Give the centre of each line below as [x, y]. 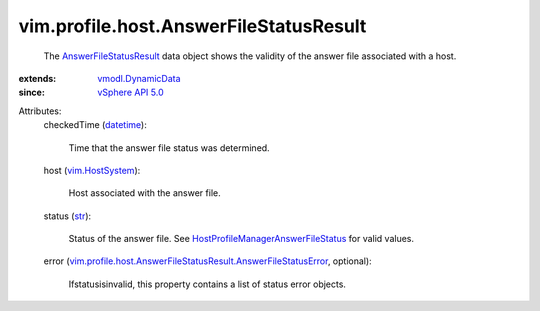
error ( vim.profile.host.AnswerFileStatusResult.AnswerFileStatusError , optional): [207, 261]
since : [31, 92]
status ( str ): [67, 216]
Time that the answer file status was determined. [169, 147]
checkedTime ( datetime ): [95, 125]
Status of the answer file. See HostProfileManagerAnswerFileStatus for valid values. [241, 239]
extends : [37, 78]
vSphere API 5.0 [130, 92]
